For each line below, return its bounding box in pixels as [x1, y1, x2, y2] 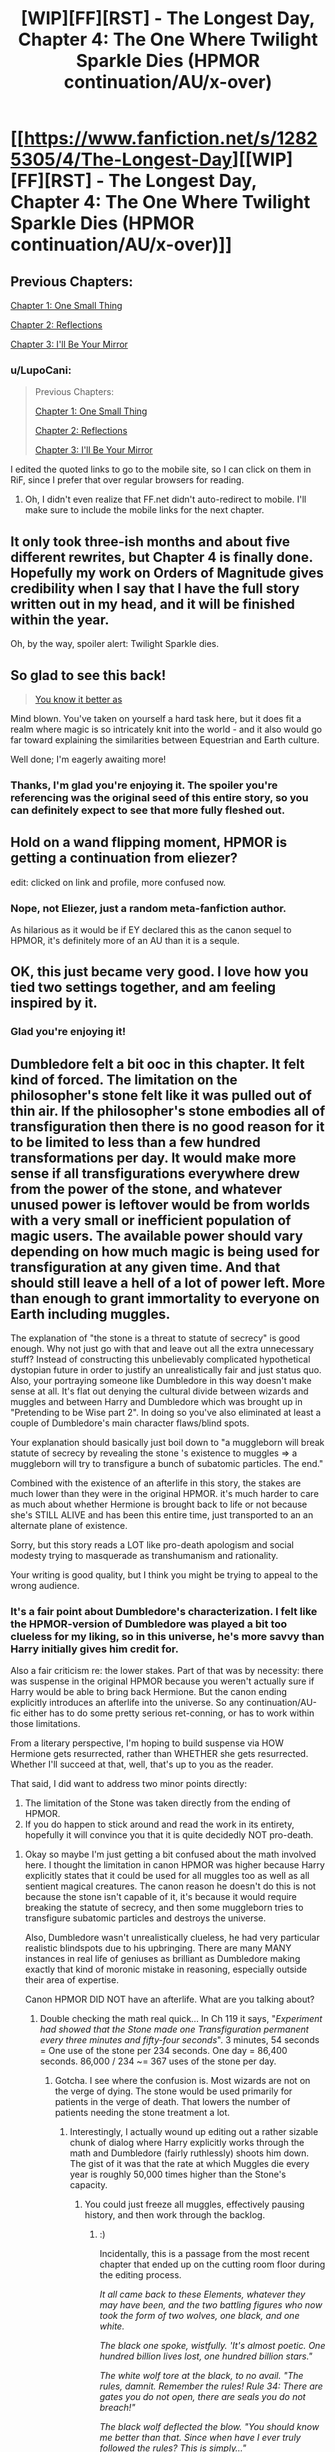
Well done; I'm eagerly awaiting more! [10, 753, 167, 765]
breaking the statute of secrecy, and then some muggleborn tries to [24, 1902, 304, 1914]
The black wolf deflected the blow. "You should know [99, 2421, 320, 2433]
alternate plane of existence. [10, 1520, 128, 1532]
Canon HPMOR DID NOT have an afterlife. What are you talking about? [24, 1993, 315, 2006]
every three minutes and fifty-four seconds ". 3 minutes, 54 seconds [39, 2034, 320, 2046]
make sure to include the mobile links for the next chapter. [24, 504, 265, 516]
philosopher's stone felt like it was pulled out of [10, 1087, 312, 1104]
